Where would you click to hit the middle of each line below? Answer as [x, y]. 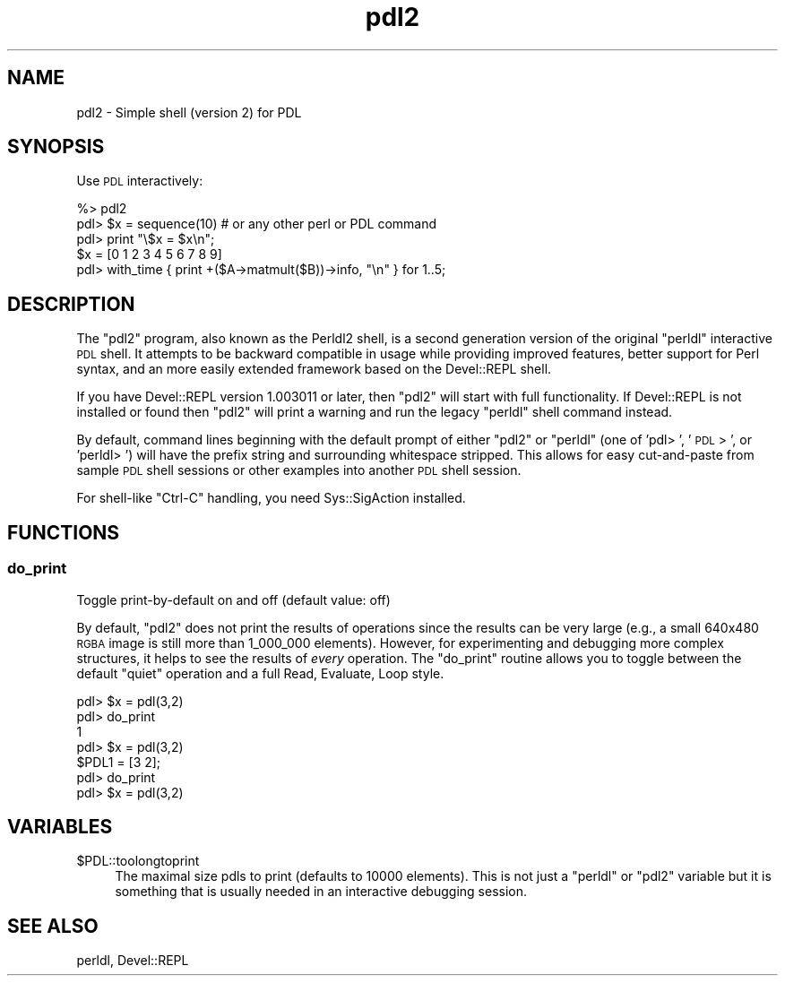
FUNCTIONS [64, 532]
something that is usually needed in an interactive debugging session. [321, 892]
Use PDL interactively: [140, 181]
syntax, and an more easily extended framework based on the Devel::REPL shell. [314, 369]
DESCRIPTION [71, 304]
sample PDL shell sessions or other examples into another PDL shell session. [299, 470]
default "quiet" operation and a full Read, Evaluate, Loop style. [260, 673]
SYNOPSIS [56, 147]
